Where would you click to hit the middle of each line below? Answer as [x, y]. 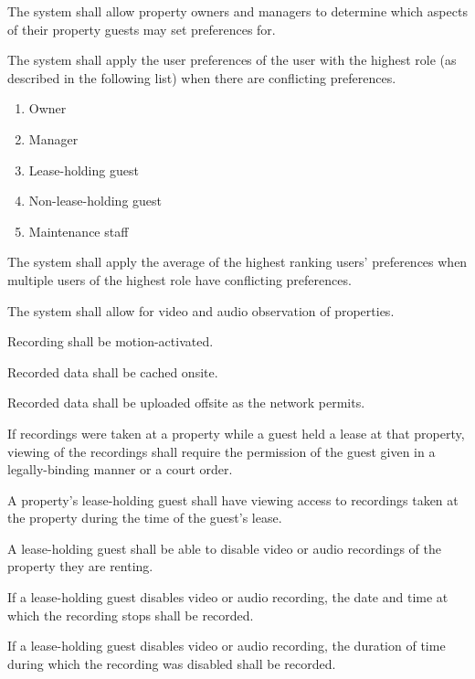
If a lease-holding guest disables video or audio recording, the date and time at [228, 597]
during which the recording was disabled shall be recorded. [172, 663]
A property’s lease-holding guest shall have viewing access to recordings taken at [233, 499]
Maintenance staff [79, 231]
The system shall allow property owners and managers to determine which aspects [237, 11]
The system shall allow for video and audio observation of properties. [201, 310]
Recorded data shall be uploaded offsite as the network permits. [186, 403]
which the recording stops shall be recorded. [131, 615]
